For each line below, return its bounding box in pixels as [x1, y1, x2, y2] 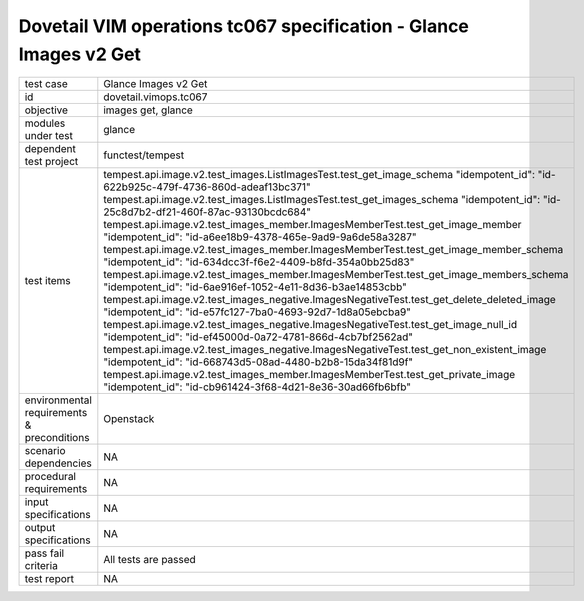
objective [24, 103, 69, 117]
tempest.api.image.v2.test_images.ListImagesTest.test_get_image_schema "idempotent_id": [103, 168, 535, 182]
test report [24, 572, 75, 586]
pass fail [24, 546, 65, 560]
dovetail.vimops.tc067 [103, 90, 208, 104]
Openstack [103, 412, 155, 426]
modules [24, 116, 66, 130]
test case [24, 77, 69, 91]
